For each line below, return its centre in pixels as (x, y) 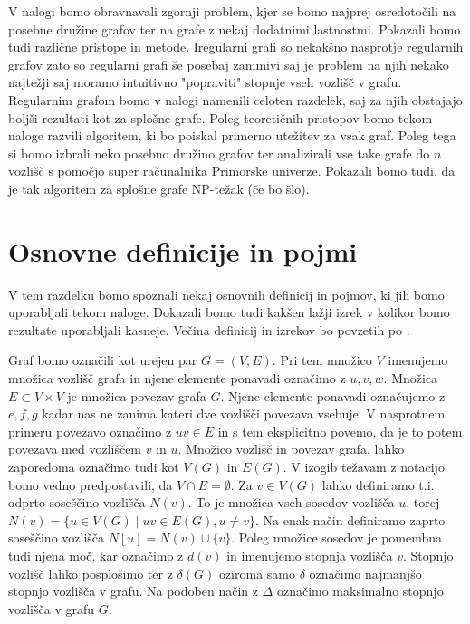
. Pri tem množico (322, 360)
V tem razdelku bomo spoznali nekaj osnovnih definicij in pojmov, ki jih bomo (226, 294)
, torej (423, 502)
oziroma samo (257, 573)
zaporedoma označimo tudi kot (94, 466)
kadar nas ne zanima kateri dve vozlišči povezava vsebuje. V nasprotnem (244, 413)
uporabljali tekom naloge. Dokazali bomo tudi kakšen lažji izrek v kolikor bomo (229, 312)
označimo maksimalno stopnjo (360, 591)
